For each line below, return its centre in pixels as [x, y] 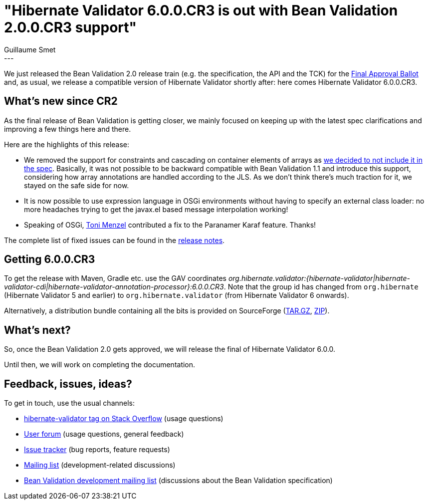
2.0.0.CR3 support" [70, 27]
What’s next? [37, 330]
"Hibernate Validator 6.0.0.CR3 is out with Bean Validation [201, 10]
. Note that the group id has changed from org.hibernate [321, 287]
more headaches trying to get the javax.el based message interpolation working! [156, 209]
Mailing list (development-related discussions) [100, 465]
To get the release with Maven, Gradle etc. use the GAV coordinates [115, 278]
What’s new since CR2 [61, 101]
